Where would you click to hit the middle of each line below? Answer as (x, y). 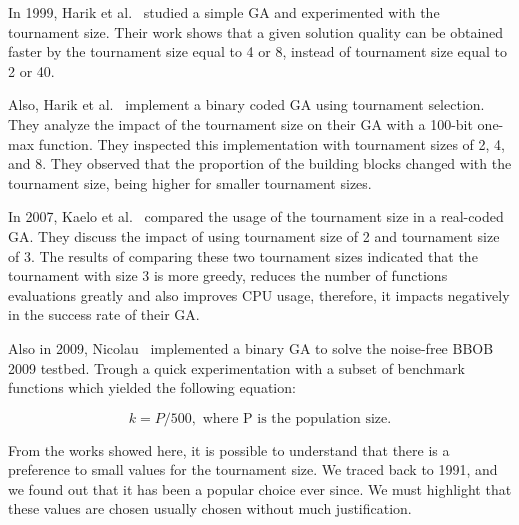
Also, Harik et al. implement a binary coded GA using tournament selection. (246, 104)
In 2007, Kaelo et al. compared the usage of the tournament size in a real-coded (256, 216)
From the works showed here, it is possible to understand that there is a (229, 449)
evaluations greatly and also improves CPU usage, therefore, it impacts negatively (259, 294)
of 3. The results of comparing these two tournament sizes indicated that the (243, 255)
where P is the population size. (297, 418)
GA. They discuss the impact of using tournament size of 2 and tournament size (254, 235)
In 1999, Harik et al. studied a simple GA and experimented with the (224, 12)
